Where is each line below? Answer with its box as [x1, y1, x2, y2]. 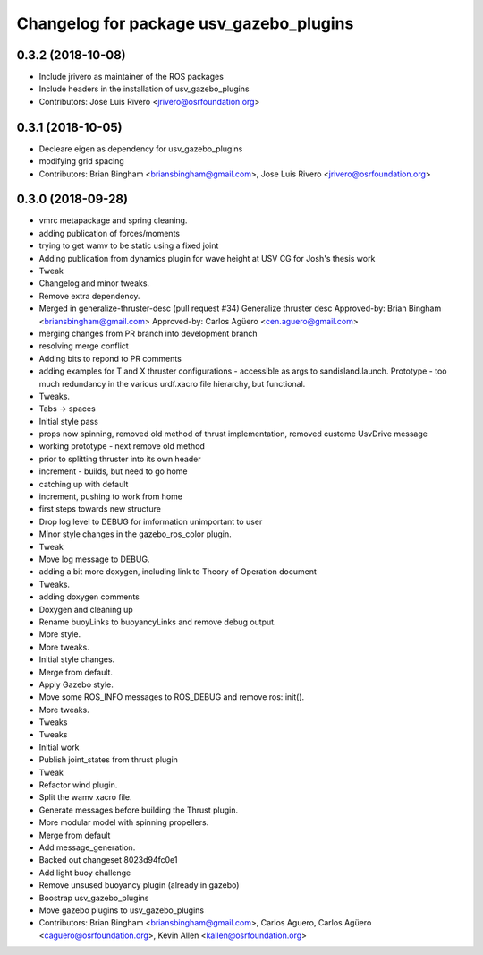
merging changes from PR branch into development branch [38, 328, 258, 339]
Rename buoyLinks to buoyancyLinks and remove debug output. [38, 616, 276, 627]
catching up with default [38, 478, 129, 489]
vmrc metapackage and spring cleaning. [38, 215, 188, 226]
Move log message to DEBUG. [38, 554, 150, 564]
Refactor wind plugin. [38, 779, 118, 790]
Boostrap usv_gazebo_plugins [38, 892, 149, 903]
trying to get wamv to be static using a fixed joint [38, 240, 219, 251]
